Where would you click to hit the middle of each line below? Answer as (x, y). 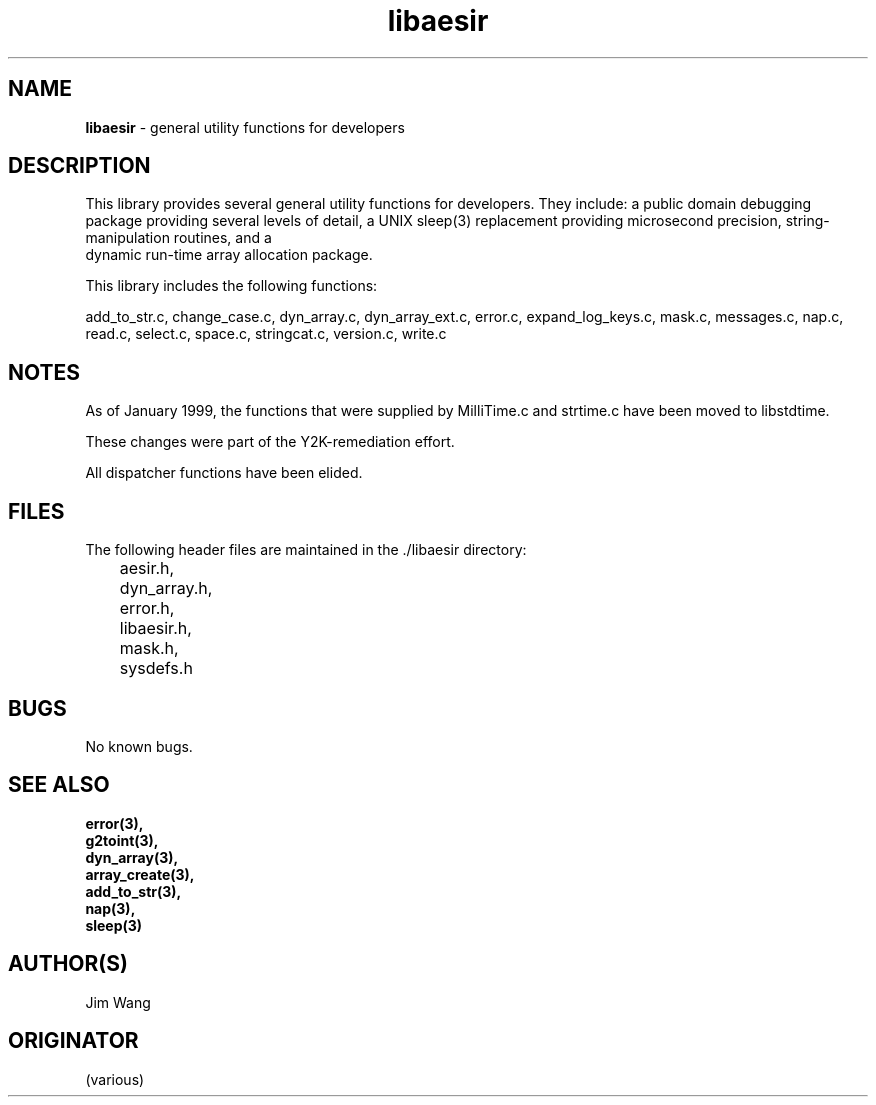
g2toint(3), (122, 840)
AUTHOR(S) (68, 964)
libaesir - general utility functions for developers (245, 127)
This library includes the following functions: (231, 286)
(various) (115, 1079)
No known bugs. (139, 746)
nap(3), (110, 908)
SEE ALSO (59, 785)
